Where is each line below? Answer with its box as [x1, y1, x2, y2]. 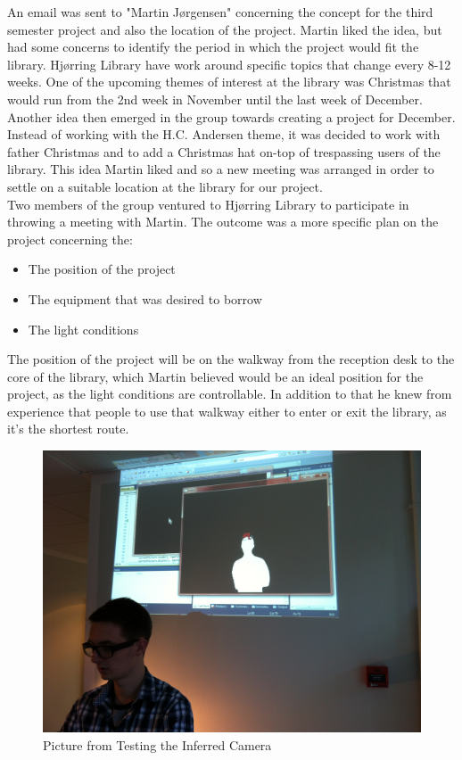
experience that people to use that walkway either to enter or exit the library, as [7, 401, 447, 420]
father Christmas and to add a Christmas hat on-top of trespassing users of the [7, 142, 441, 161]
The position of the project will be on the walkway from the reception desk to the [7, 350, 455, 368]
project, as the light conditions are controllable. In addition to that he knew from [7, 384, 452, 403]
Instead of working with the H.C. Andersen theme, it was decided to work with [7, 125, 441, 144]
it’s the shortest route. [7, 419, 129, 438]
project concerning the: [7, 229, 133, 248]
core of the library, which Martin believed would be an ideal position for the [7, 367, 424, 385]
